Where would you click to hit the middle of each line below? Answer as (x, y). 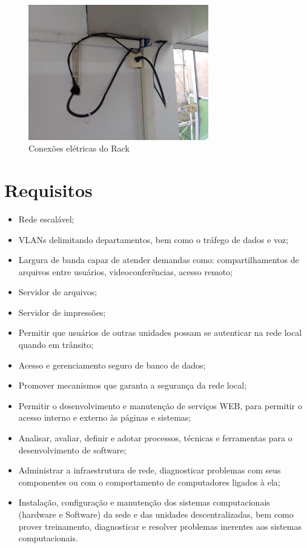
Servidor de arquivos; (58, 292)
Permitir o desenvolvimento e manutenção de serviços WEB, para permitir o (160, 405)
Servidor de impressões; (62, 312)
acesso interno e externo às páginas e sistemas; (105, 417)
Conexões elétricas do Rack (79, 148)
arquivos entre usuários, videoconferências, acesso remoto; (126, 271)
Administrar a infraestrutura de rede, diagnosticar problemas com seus (150, 470)
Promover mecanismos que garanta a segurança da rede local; (133, 385)
